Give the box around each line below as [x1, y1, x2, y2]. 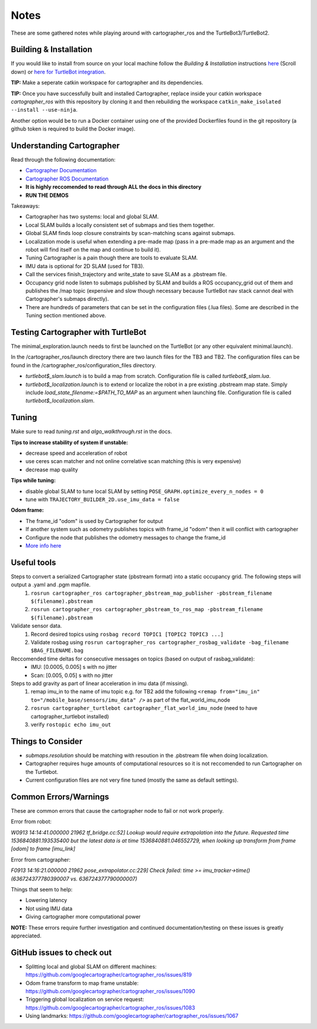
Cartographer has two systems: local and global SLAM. [25, 213, 159, 220]
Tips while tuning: [11, 477, 56, 484]
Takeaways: [11, 203, 40, 210]
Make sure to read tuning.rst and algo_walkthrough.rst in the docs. [11, 428, 173, 435]
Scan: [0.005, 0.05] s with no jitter [31, 672, 113, 679]
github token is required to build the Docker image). [11, 125, 136, 132]
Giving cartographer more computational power [25, 913, 141, 920]
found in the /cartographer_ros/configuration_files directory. [11, 361, 157, 368]
